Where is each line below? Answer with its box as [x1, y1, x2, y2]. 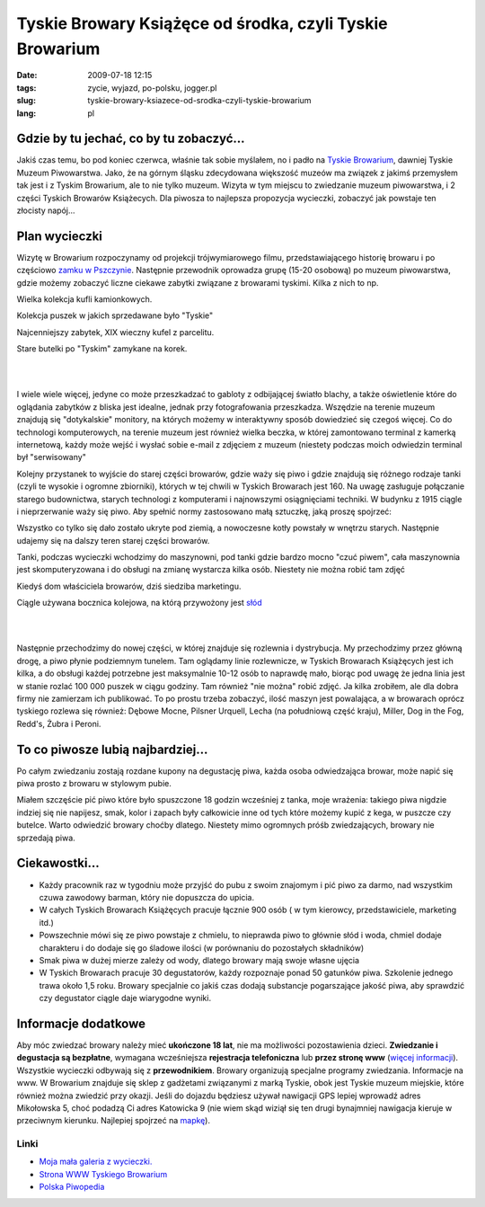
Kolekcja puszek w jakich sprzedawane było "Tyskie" [16, 310, 214, 321]
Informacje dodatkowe [16, 1016, 146, 1031]
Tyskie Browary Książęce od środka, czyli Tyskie [16, 13, 388, 33]
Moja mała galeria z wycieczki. [39, 1156, 153, 1167]
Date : [16, 70, 38, 81]
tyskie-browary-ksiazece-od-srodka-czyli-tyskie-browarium [87, 95, 312, 106]
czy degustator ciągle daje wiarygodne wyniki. [39, 993, 211, 1004]
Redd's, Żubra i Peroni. [16, 718, 101, 729]
